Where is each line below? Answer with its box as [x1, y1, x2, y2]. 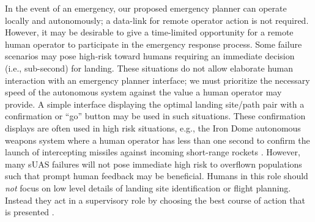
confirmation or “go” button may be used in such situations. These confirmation [5, 109, 306, 122]
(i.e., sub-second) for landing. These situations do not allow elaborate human [5, 61, 294, 74]
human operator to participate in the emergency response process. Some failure [5, 37, 302, 50]
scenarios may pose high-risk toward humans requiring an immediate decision [5, 50, 295, 62]
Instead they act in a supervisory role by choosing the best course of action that [5, 193, 305, 206]
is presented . [5, 205, 54, 218]
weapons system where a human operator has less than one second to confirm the [5, 133, 310, 146]
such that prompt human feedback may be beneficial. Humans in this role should [5, 169, 308, 182]
